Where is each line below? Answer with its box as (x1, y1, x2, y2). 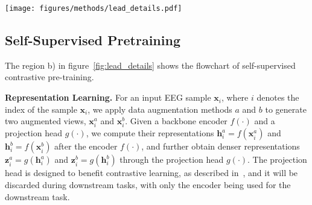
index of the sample (5, 102, 77, 115)
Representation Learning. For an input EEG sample (5, 91, 211, 104)
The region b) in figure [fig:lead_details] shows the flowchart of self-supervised (5, 58, 296, 71)
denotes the (256, 91, 299, 104)
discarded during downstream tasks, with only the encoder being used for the (5, 178, 291, 191)
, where (221, 91, 249, 104)
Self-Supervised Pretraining (5, 31, 180, 49)
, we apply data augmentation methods (88, 102, 232, 115)
